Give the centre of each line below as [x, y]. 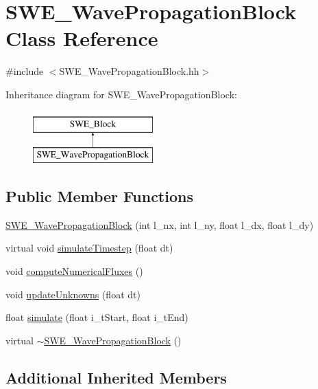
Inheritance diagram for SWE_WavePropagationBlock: [121, 94]
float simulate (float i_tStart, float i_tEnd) [97, 317]
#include [25, 71]
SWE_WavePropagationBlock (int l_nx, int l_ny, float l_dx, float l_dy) [160, 224]
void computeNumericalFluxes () [74, 271]
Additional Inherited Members [116, 377]
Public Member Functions [99, 196]
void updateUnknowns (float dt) [73, 294]
